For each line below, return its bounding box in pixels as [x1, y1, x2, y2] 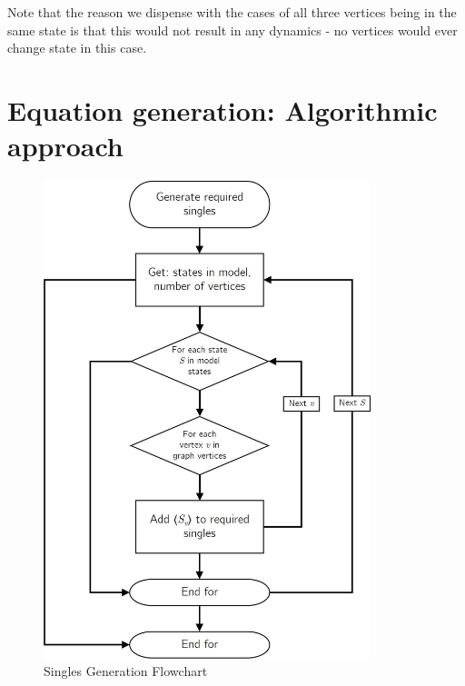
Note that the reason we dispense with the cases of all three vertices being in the [7, 3, 457, 21]
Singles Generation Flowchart [44, 661, 208, 681]
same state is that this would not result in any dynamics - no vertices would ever [7, 20, 458, 39]
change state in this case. [7, 38, 147, 57]
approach [7, 127, 124, 164]
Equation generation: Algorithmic [7, 91, 438, 128]
